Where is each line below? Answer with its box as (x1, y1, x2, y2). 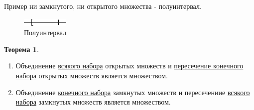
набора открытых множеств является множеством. (15, 70, 168, 80)
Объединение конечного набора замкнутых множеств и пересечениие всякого (15, 87, 250, 97)
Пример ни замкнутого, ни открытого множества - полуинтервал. (4, 1, 202, 11)
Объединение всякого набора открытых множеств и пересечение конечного (15, 60, 244, 71)
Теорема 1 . (4, 44, 39, 54)
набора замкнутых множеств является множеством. (15, 97, 171, 107)
